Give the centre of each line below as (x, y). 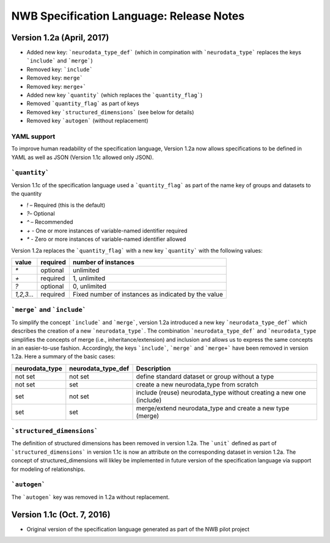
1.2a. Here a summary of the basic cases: (63, 356)
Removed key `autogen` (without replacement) (88, 121)
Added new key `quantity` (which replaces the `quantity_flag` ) (115, 95)
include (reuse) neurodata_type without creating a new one (221, 393)
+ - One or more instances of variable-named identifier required (107, 231)
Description (153, 368)
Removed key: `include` (60, 69)
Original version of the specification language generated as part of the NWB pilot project (138, 529)
